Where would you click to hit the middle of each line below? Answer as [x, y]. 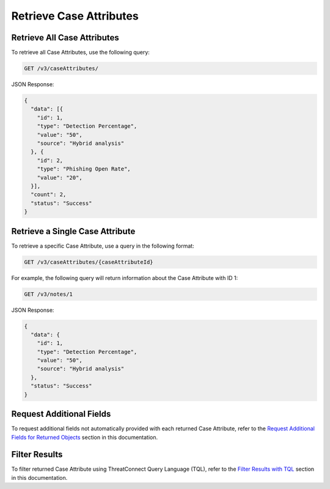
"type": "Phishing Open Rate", [84, 169]
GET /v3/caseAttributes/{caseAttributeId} [89, 262]
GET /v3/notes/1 [49, 294]
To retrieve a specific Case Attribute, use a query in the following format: [103, 246]
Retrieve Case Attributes [75, 16]
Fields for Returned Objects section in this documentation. [85, 437]
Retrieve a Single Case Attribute [73, 231]
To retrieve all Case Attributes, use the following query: [80, 53]
